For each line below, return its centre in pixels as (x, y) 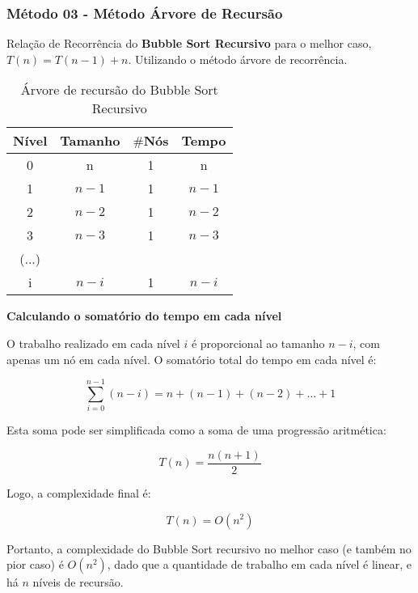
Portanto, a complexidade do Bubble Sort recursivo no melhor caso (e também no (209, 548)
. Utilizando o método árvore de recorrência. (238, 59)
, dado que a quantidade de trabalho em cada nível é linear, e (259, 564)
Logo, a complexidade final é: (79, 492)
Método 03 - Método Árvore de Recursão (145, 13)
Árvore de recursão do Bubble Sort (119, 90)
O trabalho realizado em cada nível (93, 343)
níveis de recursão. (78, 582)
